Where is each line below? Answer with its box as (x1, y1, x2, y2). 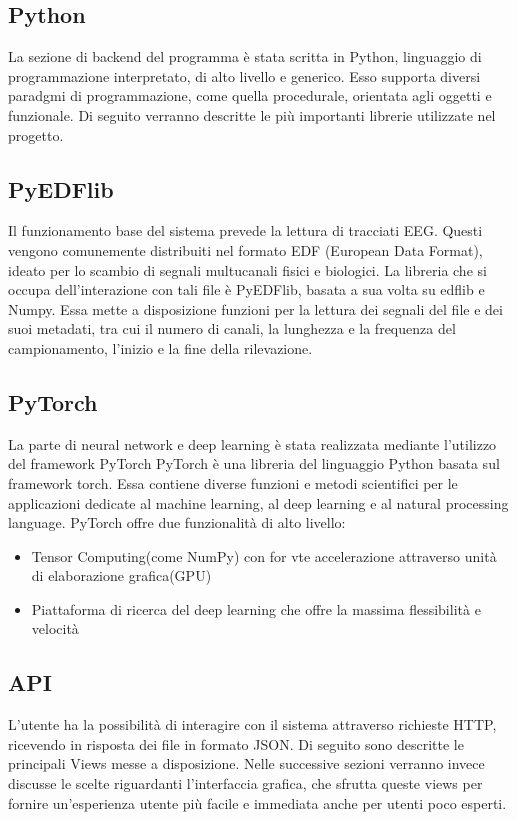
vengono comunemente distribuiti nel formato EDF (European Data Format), (8, 239, 483, 260)
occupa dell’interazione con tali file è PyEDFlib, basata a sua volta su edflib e (8, 279, 485, 300)
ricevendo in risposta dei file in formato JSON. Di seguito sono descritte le (8, 733, 464, 754)
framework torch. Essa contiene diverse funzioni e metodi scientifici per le (8, 472, 458, 493)
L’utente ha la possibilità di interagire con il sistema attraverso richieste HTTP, (8, 714, 497, 735)
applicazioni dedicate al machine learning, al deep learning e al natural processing (8, 492, 509, 513)
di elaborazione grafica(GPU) (31, 565, 212, 586)
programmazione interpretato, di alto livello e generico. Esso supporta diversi (8, 65, 481, 86)
